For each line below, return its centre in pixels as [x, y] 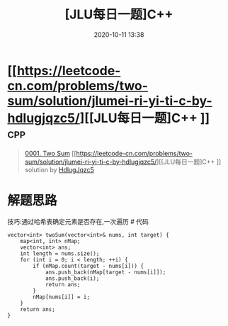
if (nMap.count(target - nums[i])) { [88, 266]
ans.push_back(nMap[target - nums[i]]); [106, 272]
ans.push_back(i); [72, 278]
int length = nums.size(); [60, 253]
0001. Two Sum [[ [50, 153]
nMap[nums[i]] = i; [62, 297]
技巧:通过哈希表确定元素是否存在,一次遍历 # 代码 [78, 221]
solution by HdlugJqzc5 [59, 169]
